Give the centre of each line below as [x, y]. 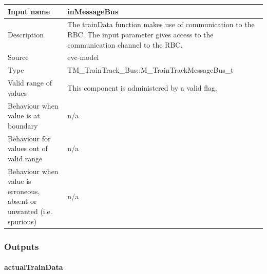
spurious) [22, 221]
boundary [23, 125]
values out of [28, 148]
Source [18, 57]
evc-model [83, 57]
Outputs [22, 246]
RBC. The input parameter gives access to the [140, 34]
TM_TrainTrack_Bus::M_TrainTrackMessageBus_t [150, 70]
